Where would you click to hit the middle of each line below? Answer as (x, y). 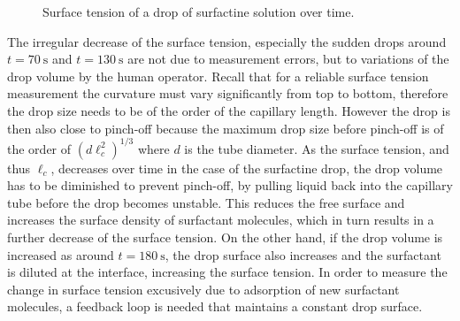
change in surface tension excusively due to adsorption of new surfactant (203, 289)
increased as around (61, 254)
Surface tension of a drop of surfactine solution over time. (199, 11)
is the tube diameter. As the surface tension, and (317, 148)
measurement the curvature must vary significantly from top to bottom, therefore (228, 93)
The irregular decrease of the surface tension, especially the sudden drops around (227, 41)
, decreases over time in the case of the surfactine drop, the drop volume (247, 168)
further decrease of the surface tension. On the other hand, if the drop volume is (225, 237)
